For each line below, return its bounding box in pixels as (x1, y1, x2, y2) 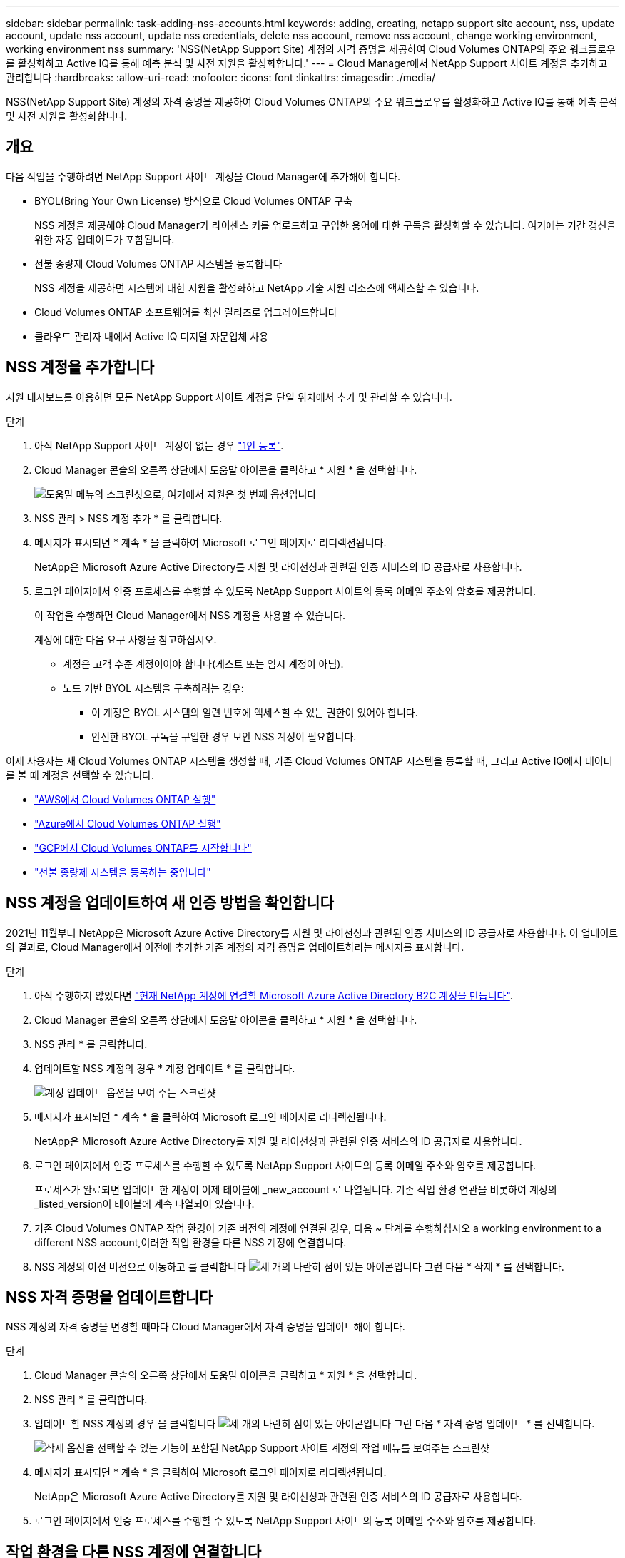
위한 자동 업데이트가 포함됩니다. (34, 233, 175, 245)
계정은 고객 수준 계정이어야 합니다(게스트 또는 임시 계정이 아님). (63, 657, 344, 670)
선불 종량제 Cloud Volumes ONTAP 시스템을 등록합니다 (34, 257, 283, 270)
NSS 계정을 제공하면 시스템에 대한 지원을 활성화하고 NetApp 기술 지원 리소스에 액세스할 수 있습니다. (34, 281, 479, 294)
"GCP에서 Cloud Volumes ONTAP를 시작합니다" (34, 841, 252, 854)
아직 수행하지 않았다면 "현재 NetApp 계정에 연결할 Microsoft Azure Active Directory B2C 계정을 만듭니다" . (34, 989, 513, 1002)
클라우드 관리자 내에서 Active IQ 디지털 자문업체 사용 (34, 330, 269, 342)
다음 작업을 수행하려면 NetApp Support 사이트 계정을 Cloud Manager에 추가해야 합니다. (6, 170, 401, 183)
